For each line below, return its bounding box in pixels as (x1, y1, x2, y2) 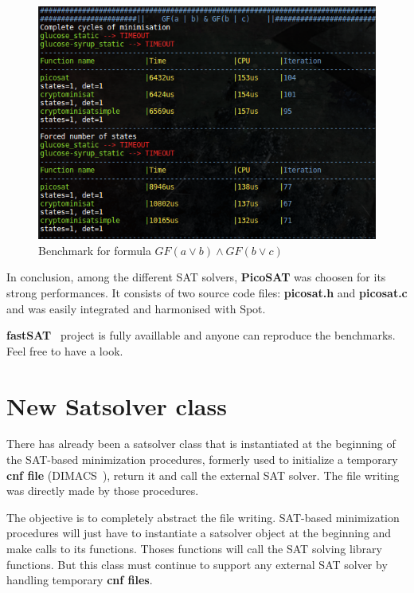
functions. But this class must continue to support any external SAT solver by (6, 556, 388, 572)
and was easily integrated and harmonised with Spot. (6, 300, 266, 316)
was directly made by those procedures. (6, 482, 199, 499)
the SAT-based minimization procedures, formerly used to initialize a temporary (6, 451, 398, 468)
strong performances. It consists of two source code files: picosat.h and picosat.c (6, 284, 408, 300)
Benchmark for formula (38, 242, 151, 258)
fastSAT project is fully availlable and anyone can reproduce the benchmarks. (6, 327, 396, 344)
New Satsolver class (6, 389, 227, 422)
